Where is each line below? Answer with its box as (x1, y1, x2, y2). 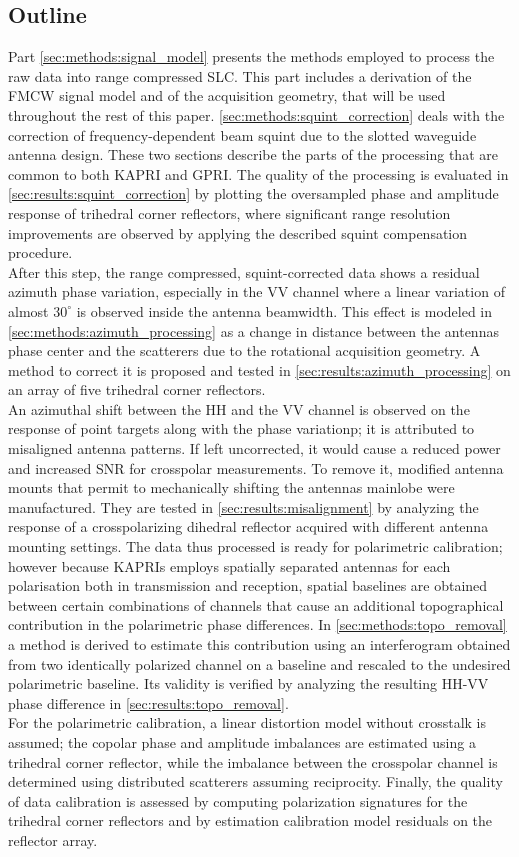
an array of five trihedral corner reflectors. (8, 379, 266, 400)
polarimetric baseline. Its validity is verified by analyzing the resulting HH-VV (8, 673, 489, 694)
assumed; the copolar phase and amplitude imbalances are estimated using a (8, 731, 476, 752)
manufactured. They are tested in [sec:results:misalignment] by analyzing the (8, 496, 479, 517)
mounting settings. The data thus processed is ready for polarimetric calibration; (8, 536, 503, 557)
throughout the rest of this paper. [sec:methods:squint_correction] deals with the (8, 104, 505, 125)
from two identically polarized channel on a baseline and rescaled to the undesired (8, 653, 511, 674)
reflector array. (8, 829, 98, 850)
